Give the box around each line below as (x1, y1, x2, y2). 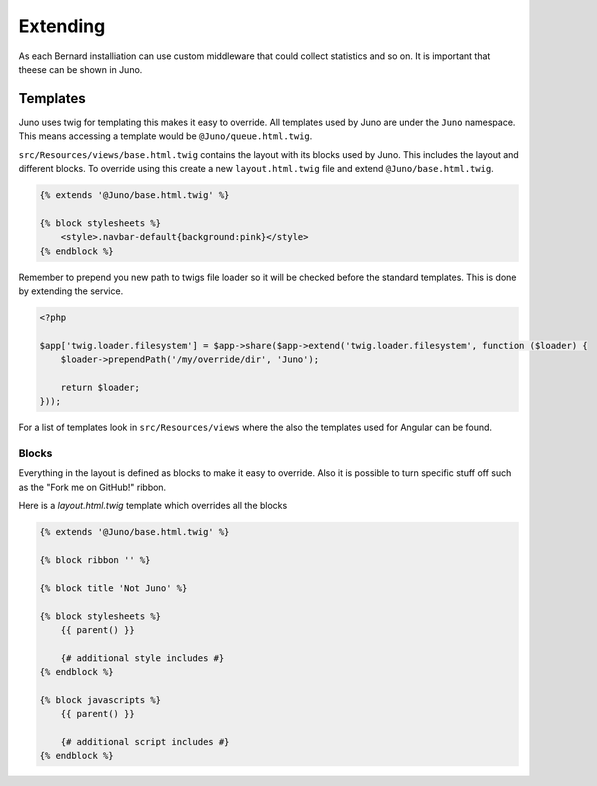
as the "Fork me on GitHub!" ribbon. (18, 481, 167, 493)
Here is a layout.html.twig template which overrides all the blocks (18, 500, 288, 512)
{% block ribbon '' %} (39, 554, 151, 565)
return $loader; (60, 381, 140, 393)
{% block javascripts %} (39, 694, 162, 705)
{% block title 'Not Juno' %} (39, 582, 188, 594)
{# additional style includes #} (60, 652, 225, 664)
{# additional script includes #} (60, 736, 230, 748)
